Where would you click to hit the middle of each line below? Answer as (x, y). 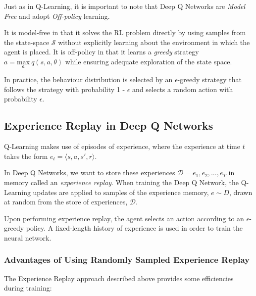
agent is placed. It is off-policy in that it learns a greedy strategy (102, 52)
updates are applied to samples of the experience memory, (121, 192)
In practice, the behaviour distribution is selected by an (88, 79)
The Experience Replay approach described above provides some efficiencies (119, 278)
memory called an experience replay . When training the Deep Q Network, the (121, 182)
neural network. (28, 237)
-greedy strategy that (209, 79)
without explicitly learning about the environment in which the (154, 42)
